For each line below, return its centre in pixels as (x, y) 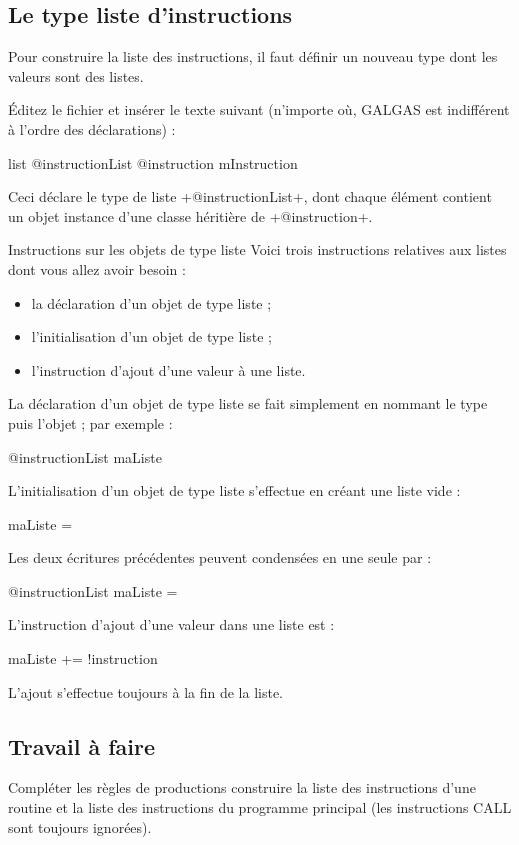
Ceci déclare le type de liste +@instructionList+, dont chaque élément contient (250, 196)
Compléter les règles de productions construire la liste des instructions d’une (242, 787)
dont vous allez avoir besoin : (97, 268)
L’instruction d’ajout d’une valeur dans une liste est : (171, 624)
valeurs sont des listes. (76, 75)
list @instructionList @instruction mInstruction (153, 162)
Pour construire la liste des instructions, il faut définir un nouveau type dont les (253, 56)
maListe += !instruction (83, 658)
